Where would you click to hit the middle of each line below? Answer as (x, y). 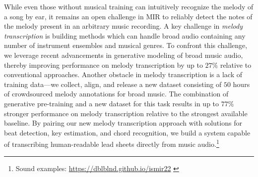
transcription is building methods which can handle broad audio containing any (125, 35)
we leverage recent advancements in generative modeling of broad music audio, (124, 55)
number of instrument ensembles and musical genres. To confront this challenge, (126, 45)
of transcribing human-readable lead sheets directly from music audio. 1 (112, 143)
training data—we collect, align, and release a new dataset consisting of (113, 84)
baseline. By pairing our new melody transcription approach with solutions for (123, 123)
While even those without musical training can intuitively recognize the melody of (129, 6)
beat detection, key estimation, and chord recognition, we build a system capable (127, 132)
